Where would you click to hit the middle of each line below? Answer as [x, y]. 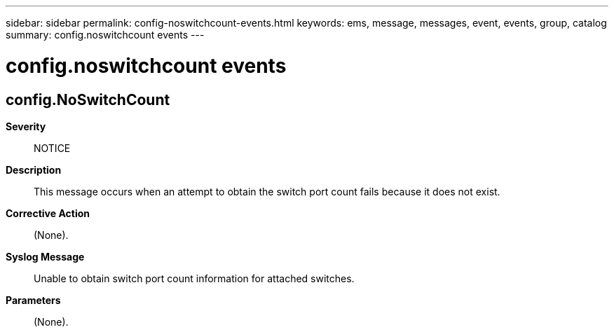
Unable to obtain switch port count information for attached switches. [194, 278]
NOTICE [52, 148]
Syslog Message [45, 256]
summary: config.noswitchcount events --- [105, 35]
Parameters [33, 300]
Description [34, 170]
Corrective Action [48, 213]
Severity [26, 126]
